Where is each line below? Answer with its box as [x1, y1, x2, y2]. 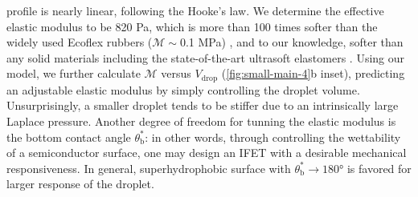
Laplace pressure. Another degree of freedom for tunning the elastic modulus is [6, 113, 396, 130]
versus [161, 65, 191, 82]
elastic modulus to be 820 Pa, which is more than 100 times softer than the [6, 18, 378, 34]
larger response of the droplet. [6, 175, 154, 192]
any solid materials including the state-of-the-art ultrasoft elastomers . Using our [6, 49, 405, 66]
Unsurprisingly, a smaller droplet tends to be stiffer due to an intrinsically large [6, 97, 399, 114]
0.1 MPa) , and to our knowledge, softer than [179, 34, 404, 50]
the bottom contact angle [6, 128, 131, 145]
